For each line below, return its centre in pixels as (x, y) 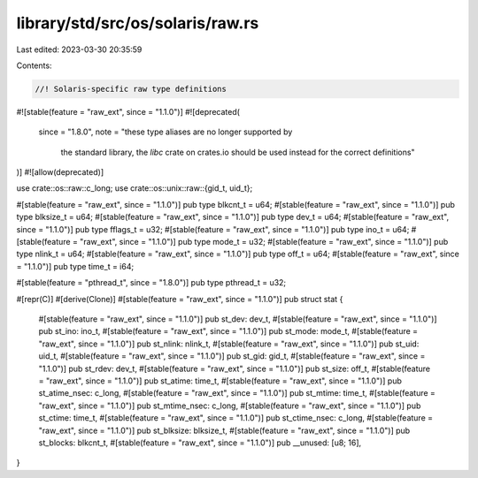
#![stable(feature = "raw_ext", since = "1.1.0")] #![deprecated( (128, 111)
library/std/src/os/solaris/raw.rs (138, 23)
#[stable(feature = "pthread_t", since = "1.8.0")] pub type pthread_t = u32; (151, 283)
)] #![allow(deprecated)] (60, 172)
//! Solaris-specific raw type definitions (131, 89)
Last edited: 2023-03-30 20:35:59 (79, 49)
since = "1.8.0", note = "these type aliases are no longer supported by (166, 132)
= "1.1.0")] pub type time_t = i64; (75, 266)
